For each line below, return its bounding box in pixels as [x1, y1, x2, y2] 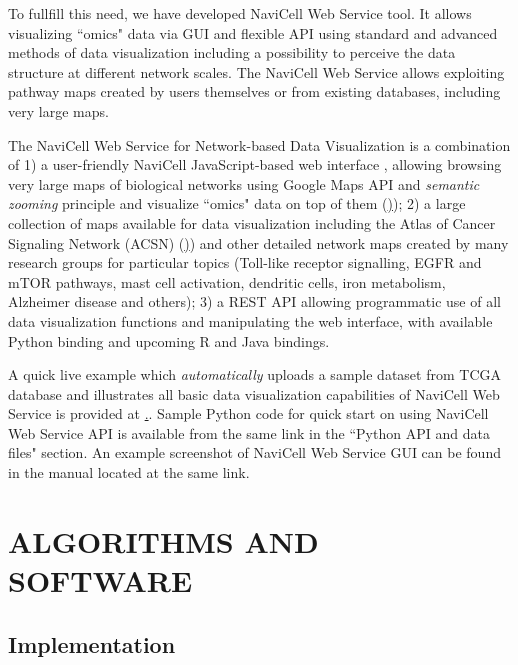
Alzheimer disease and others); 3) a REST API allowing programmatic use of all [8, 291, 501, 312]
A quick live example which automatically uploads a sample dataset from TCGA [8, 364, 501, 385]
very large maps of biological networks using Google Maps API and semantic [8, 173, 480, 194]
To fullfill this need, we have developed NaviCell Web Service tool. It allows [8, 3, 472, 23]
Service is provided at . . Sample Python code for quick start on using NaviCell [8, 403, 489, 424]
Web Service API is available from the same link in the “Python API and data [8, 422, 490, 443]
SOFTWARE [8, 560, 193, 601]
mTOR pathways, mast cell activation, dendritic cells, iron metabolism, [8, 271, 446, 292]
